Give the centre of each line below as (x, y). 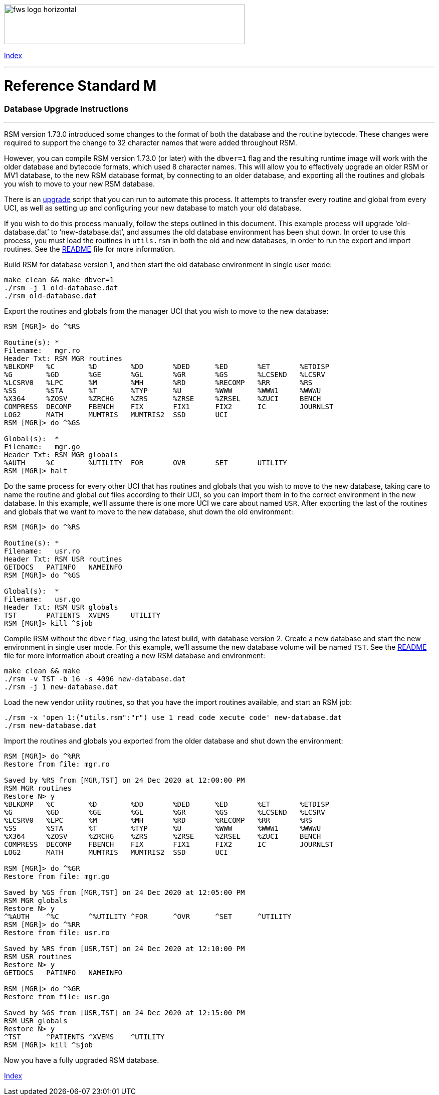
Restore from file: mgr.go (57, 876)
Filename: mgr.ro (42, 350)
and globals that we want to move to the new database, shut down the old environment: (149, 511)
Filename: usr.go (42, 599)
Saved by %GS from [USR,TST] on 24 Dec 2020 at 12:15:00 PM (125, 1013)
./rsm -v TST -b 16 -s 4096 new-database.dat (95, 679)
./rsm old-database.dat (51, 296)
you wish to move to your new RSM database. (80, 184)
